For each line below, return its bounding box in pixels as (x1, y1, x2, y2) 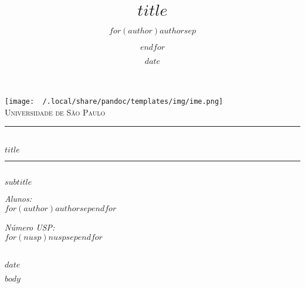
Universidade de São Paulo (5, 106, 106, 118)
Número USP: (5, 221, 55, 233)
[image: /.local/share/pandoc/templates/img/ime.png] (5, 97, 223, 106)
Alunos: (5, 192, 32, 205)
